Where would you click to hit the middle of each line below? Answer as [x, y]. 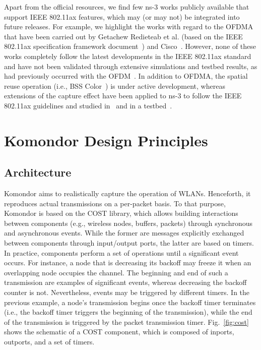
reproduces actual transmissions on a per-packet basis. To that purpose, [115, 203]
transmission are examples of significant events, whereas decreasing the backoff [125, 282]
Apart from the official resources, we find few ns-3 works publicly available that [127, 7]
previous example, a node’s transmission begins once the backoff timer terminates [130, 302]
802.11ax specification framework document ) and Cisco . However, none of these [130, 46]
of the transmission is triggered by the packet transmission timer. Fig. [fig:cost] [126, 322]
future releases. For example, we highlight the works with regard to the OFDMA [129, 26]
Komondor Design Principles [106, 140]
